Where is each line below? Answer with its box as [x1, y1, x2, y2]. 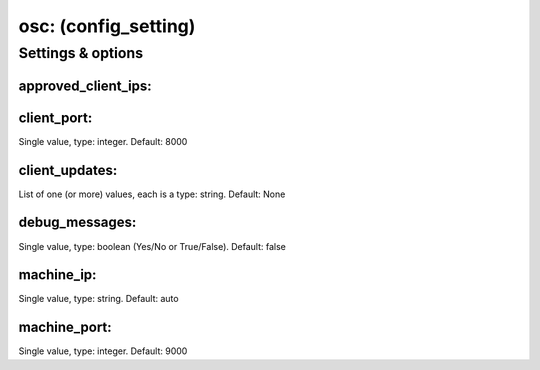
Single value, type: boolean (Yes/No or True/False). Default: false [18, 240, 287, 252]
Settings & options [18, 44, 144, 62]
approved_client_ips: [18, 77, 152, 94]
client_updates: [18, 161, 118, 179]
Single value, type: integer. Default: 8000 [18, 135, 188, 147]
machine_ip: [18, 266, 97, 284]
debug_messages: [18, 214, 137, 231]
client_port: [18, 109, 93, 126]
